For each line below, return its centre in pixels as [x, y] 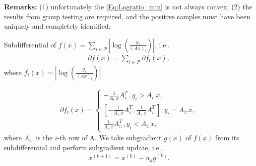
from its [227, 138]
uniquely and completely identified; [57, 26]
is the [44, 138]
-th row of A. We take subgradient [109, 138]
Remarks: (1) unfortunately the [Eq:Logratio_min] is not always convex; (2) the [128, 6]
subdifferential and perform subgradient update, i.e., [84, 147]
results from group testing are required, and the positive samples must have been [127, 16]
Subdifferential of [30, 44]
